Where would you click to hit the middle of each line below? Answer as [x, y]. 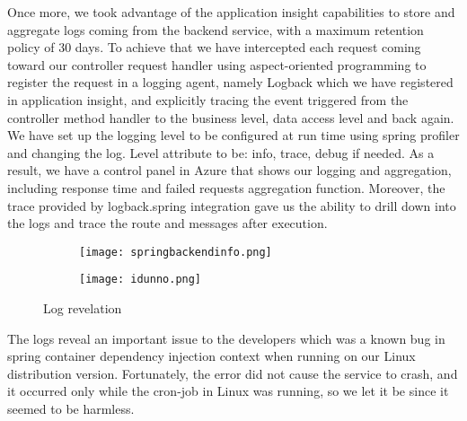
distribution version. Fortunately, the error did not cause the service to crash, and [233, 373]
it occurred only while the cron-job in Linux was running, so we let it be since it [228, 391]
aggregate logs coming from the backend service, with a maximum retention [216, 29]
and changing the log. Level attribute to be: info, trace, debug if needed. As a [221, 152]
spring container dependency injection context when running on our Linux [211, 356]
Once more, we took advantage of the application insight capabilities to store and [231, 12]
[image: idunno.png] [141, 280]
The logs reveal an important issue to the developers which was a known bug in [226, 338]
